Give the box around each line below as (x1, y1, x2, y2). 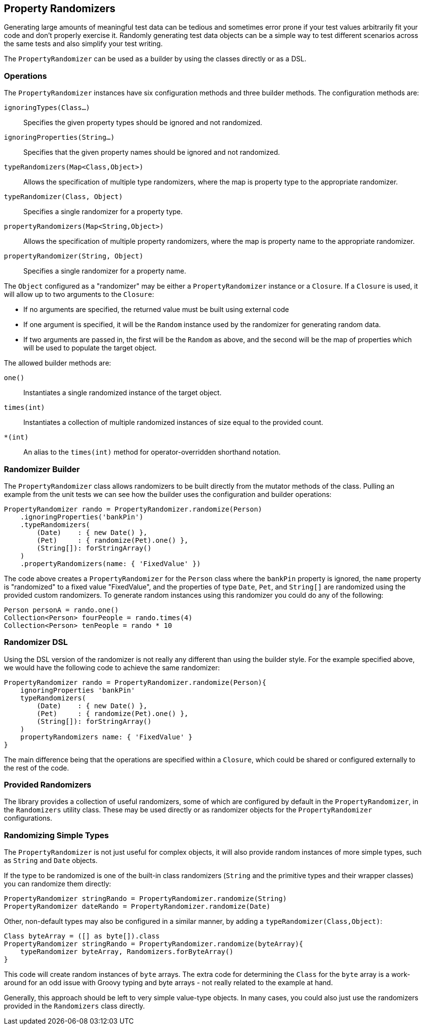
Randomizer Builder (4, 464, 80, 474)
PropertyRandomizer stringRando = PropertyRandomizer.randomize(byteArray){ (4, 940, 303, 948)
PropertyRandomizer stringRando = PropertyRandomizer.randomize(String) (4, 895, 287, 903)
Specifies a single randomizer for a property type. (23, 207, 183, 216)
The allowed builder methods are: (4, 359, 111, 367)
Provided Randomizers (4, 780, 91, 790)
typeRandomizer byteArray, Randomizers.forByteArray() (20, 948, 234, 956)
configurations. (4, 814, 53, 823)
